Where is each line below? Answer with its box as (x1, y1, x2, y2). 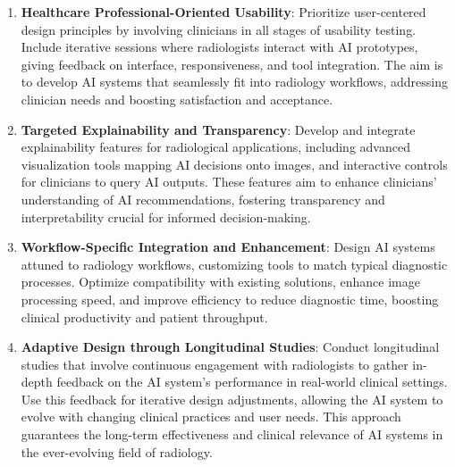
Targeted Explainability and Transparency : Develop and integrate (21, 120, 416, 138)
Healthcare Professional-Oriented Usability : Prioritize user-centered (21, 3, 426, 21)
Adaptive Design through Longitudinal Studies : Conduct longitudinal (21, 338, 440, 356)
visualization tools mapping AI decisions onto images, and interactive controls (21, 154, 448, 173)
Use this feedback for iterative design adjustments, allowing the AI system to (21, 389, 443, 408)
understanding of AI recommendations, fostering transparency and (21, 189, 385, 208)
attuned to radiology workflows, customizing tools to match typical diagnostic (21, 254, 448, 273)
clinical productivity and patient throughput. (21, 307, 268, 326)
